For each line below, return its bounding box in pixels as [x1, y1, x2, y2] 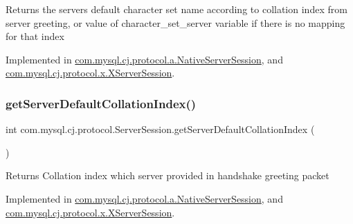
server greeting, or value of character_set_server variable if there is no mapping [6, 15, 345, 30]
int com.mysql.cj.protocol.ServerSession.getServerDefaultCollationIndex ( [6, 122, 315, 136]
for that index [6, 29, 64, 43]
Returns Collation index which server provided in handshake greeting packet [6, 168, 329, 183]
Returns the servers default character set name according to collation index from [6, 2, 347, 16]
